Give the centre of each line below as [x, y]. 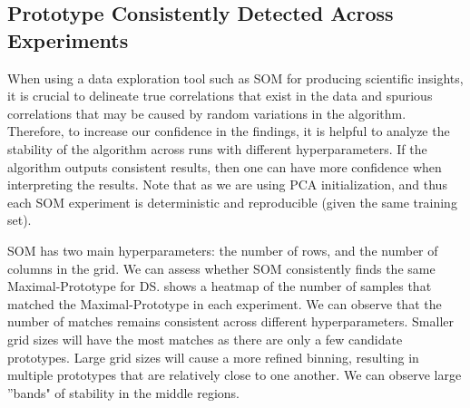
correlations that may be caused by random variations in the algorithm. [207, 113]
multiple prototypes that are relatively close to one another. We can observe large [235, 375]
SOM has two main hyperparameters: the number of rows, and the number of [223, 250]
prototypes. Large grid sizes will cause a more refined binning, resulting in [213, 357]
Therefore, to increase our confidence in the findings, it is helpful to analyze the [229, 131]
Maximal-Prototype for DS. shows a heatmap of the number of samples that [220, 286]
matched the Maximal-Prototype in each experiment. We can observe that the [225, 303]
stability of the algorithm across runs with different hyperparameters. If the [217, 148]
